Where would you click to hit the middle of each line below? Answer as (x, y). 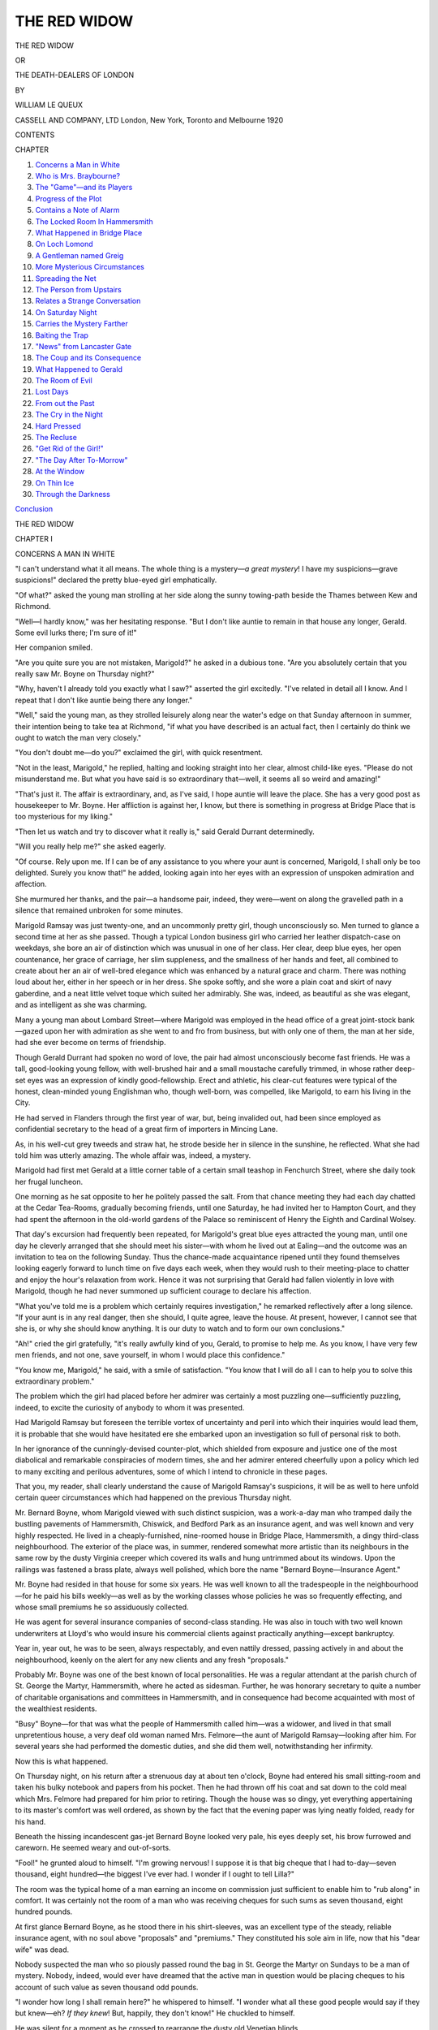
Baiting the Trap (62, 335)
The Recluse (56, 438)
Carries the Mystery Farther (82, 324)
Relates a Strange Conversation (88, 301)
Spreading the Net (66, 278)
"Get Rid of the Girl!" (70, 449)
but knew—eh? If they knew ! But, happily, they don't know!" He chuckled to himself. (155, 2013)
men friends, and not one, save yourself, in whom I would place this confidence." (150, 1355)
